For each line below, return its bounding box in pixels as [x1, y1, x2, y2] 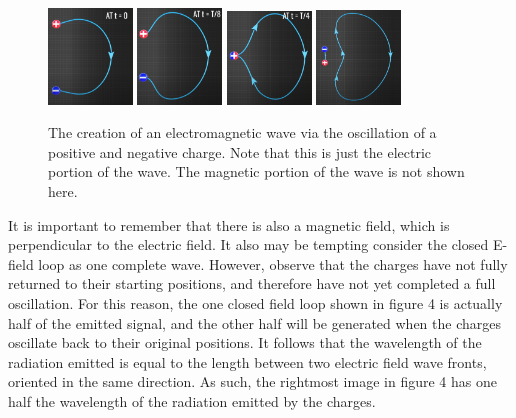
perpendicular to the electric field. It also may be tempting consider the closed [8, 234, 489, 255]
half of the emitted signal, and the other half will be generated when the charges [8, 312, 501, 333]
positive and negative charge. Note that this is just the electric [48, 141, 432, 162]
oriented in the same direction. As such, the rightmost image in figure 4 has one [8, 371, 497, 392]
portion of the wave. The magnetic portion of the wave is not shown [48, 161, 465, 182]
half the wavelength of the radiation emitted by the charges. [8, 390, 376, 411]
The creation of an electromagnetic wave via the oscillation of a [48, 122, 437, 143]
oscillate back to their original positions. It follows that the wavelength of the [8, 332, 482, 353]
